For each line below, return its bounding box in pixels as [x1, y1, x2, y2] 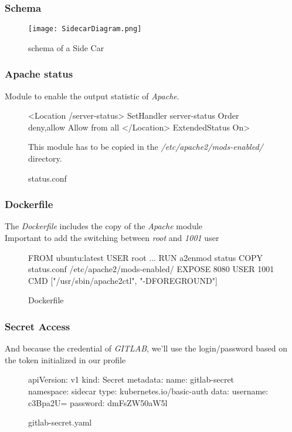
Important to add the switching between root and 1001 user [5, 232, 219, 244]
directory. [28, 152, 62, 165]
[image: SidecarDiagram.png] [28, 25, 142, 34]
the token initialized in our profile [5, 353, 126, 366]
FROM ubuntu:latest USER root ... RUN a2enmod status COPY [28, 251, 263, 263]
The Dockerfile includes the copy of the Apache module [5, 220, 203, 232]
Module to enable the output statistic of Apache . [5, 89, 179, 102]
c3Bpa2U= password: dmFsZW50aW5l [28, 396, 168, 408]
